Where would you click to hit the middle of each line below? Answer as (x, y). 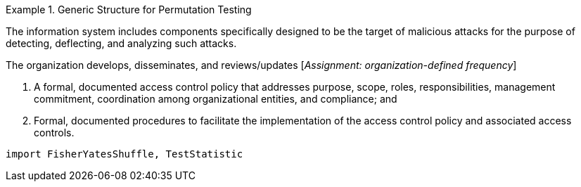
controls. (54, 133)
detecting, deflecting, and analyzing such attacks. (121, 43)
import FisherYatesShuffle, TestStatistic (124, 154)
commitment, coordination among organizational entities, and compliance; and (216, 99)
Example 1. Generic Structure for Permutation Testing (129, 9)
